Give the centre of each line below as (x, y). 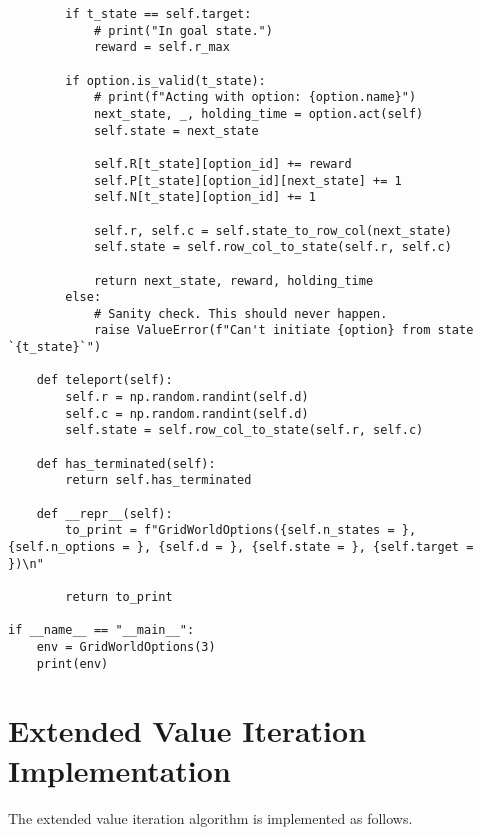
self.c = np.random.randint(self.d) (187, 413)
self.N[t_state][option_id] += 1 (204, 197)
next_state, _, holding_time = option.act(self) (258, 113)
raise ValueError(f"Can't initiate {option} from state (283, 330)
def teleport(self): (104, 380)
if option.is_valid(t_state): (165, 80)
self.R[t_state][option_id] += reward (222, 163)
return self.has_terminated (158, 480)
